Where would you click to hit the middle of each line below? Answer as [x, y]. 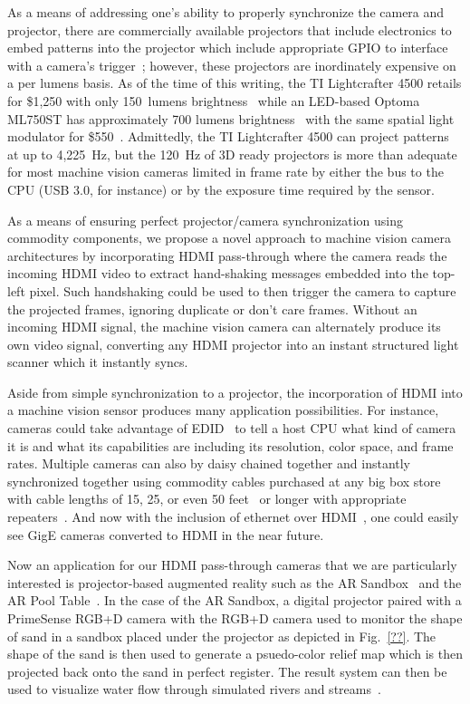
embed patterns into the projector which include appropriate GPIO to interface [228, 48]
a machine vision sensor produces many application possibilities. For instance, [223, 410]
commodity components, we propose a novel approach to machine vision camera [229, 238]
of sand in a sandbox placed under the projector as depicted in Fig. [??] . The [222, 636]
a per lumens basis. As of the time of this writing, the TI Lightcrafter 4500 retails [235, 83]
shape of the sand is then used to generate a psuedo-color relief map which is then [235, 654]
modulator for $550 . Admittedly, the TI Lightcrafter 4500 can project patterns [228, 136]
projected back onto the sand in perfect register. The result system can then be [227, 671]
